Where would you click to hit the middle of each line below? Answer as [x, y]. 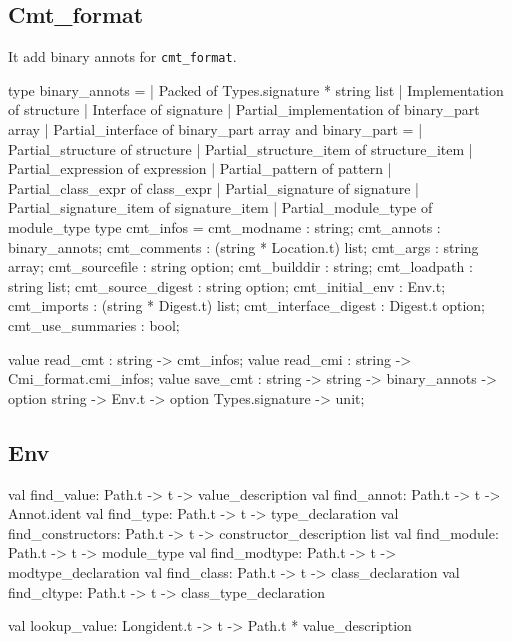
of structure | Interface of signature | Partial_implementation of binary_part [244, 109]
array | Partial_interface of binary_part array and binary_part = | [215, 129]
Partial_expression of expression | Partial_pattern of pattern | [200, 168]
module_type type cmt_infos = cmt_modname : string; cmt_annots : [224, 227]
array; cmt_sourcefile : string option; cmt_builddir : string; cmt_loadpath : [240, 266]
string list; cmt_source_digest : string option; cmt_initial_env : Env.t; [227, 285]
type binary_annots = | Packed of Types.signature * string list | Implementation [256, 89]
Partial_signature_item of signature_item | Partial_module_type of [220, 207]
